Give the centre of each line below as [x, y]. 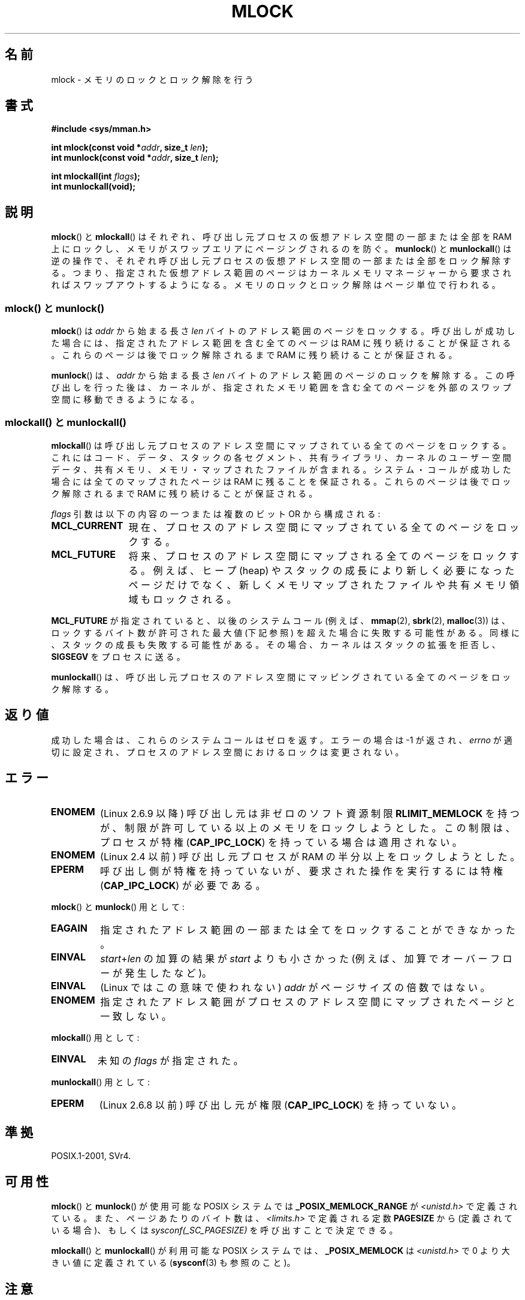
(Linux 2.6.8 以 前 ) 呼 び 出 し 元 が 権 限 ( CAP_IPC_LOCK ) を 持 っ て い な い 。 [280, 1105]
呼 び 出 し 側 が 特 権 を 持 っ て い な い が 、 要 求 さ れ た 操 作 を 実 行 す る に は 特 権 [302, 871]
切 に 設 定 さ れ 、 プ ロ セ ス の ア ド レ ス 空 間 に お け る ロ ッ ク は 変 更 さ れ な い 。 [227, 752]
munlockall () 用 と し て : [100, 1082]
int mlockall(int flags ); [96, 176]
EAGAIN [69, 928]
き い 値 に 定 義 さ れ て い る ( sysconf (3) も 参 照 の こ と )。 [173, 1263]
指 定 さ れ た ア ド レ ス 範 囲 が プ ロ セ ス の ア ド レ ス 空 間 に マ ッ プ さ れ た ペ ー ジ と [308, 1002]
